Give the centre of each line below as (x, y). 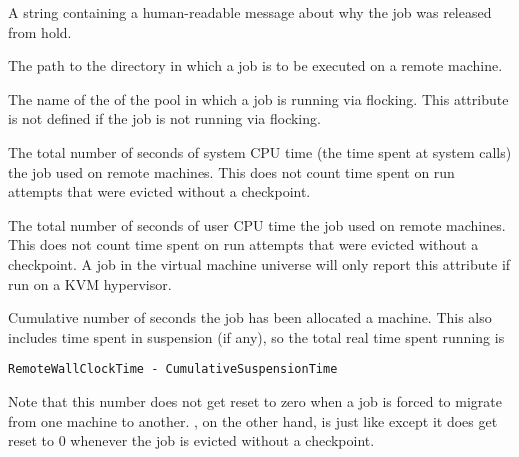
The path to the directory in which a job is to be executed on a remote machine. (255, 65)
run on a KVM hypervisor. (90, 283)
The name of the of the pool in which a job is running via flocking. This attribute (258, 98)
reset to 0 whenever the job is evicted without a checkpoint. (191, 440)
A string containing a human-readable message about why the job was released (250, 12)
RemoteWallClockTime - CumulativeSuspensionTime (173, 369)
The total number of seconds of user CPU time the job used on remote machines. (257, 224)
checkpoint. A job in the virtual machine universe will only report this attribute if (259, 263)
